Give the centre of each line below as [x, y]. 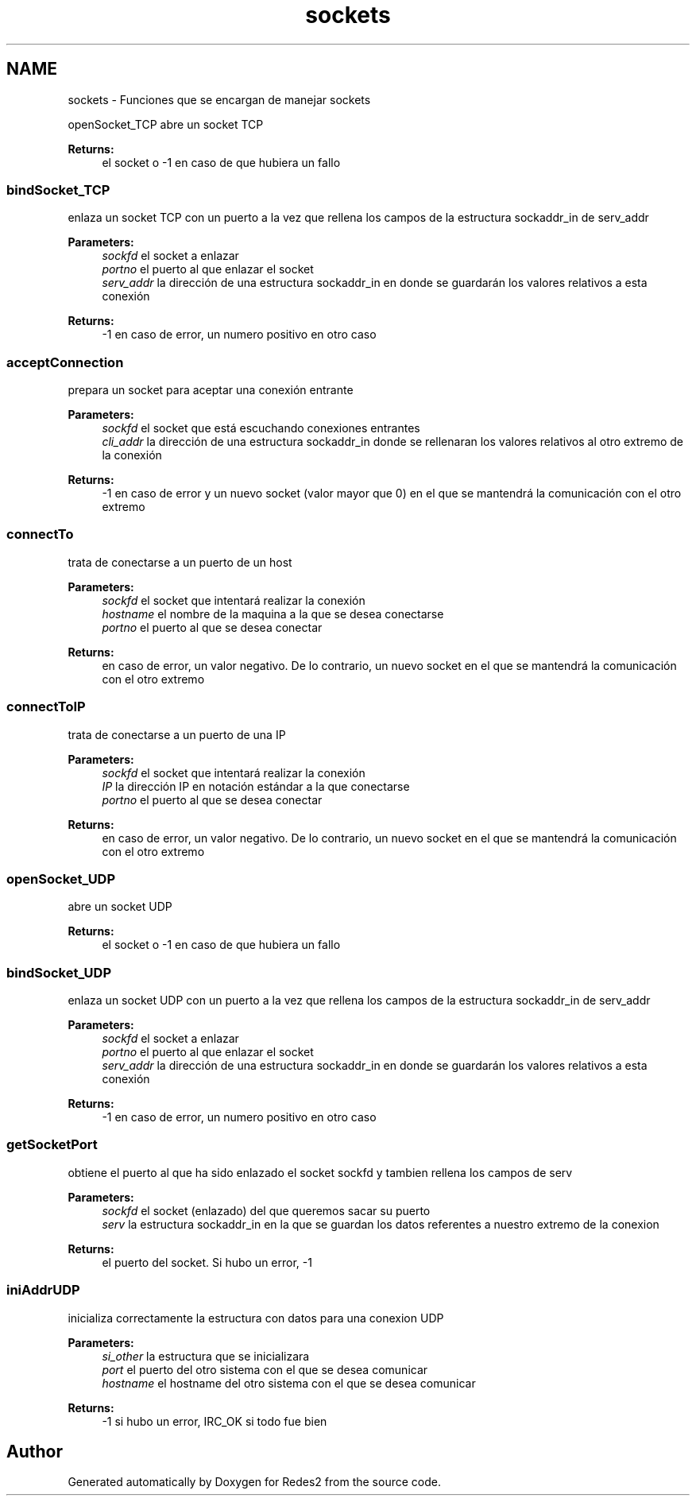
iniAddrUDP [43, 1290]
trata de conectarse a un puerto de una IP [177, 734]
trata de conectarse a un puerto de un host [180, 562]
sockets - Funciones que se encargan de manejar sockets [219, 99]
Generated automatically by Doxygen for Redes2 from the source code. [254, 1482]
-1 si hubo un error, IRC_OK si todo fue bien [215, 1421]
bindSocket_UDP [59, 972]
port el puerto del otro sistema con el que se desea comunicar [265, 1369]
